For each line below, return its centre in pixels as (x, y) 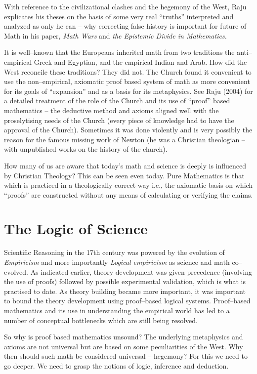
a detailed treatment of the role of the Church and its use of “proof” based (117, 101)
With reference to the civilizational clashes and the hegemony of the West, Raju (125, 6)
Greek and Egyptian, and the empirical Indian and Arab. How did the (140, 62)
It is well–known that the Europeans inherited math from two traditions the (119, 52)
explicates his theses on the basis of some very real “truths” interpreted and (119, 16)
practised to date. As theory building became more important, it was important (125, 291)
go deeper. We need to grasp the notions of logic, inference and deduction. (116, 365)
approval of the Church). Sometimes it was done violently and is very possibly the (128, 130)
